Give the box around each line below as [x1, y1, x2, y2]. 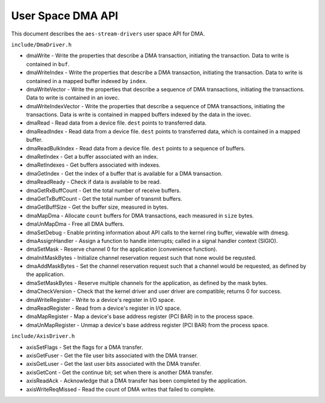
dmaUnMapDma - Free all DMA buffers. [26, 220, 125, 228]
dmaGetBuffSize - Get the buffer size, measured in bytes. [26, 203, 169, 211]
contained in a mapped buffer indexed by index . [26, 77, 147, 84]
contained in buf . [26, 60, 70, 67]
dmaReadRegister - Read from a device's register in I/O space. [26, 304, 182, 312]
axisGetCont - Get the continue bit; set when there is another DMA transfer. [26, 369, 214, 376]
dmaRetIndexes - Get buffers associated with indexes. [26, 161, 161, 168]
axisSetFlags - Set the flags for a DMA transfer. [26, 343, 144, 351]
